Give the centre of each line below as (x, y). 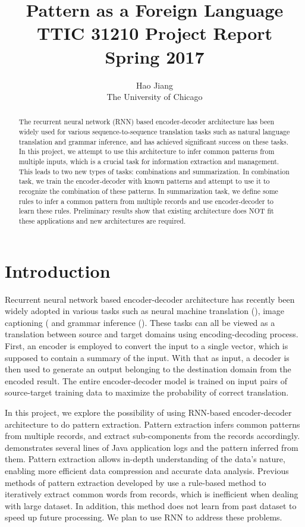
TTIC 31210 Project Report (155, 33)
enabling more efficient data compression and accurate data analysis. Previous (147, 470)
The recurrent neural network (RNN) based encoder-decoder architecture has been (147, 122)
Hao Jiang (155, 85)
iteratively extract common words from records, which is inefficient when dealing (152, 494)
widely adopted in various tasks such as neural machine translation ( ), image (144, 311)
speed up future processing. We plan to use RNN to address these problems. (144, 517)
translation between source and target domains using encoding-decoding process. (152, 334)
